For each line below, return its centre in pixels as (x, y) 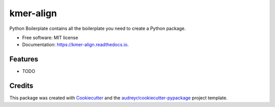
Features (24, 59)
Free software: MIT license (50, 38)
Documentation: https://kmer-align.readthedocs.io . (76, 45)
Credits (21, 86)
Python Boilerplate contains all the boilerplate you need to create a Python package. (98, 28)
